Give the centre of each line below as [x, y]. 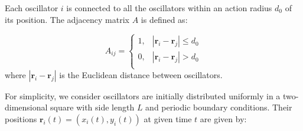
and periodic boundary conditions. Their [219, 107]
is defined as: [164, 19]
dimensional [26, 107]
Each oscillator [32, 8]
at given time [168, 118]
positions [21, 118]
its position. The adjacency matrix [67, 19]
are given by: [223, 118]
